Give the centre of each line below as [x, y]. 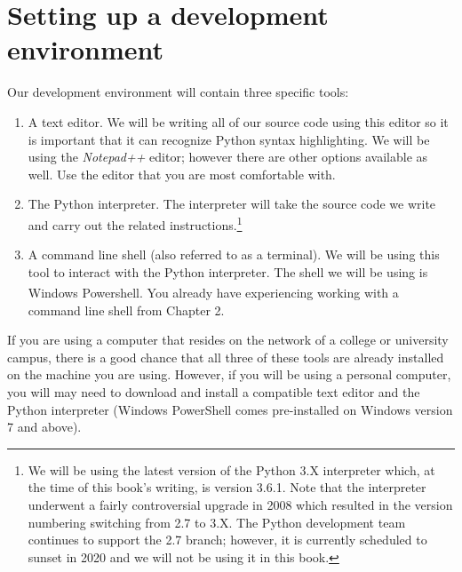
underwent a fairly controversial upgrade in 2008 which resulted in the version [240, 504]
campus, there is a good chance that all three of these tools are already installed [226, 357]
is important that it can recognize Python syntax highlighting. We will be [229, 139]
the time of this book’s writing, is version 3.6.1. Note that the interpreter [227, 487]
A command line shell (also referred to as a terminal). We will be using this [234, 254]
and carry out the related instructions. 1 [135, 223]
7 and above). [44, 427]
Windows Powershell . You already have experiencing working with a [213, 292]
